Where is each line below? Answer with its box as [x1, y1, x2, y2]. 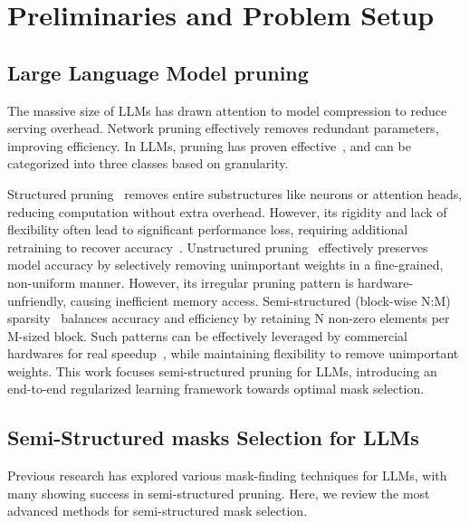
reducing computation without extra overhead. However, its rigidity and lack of [7, 202, 447, 221]
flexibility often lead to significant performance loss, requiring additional [7, 220, 408, 239]
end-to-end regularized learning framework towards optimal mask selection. [7, 379, 425, 398]
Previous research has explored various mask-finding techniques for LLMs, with [7, 466, 447, 485]
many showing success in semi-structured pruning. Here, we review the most [7, 483, 430, 502]
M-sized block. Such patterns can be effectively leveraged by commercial [7, 326, 407, 345]
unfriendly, [7, 290, 67, 309]
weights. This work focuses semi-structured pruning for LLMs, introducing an [7, 361, 437, 380]
